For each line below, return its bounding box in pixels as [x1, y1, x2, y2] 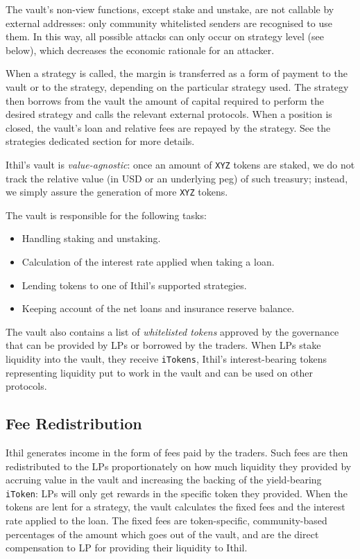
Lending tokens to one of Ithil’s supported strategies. [22, 277, 247, 292]
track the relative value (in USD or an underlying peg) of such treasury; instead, [6, 171, 348, 185]
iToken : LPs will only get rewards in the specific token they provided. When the [6, 485, 348, 500]
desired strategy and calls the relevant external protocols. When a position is [6, 107, 332, 121]
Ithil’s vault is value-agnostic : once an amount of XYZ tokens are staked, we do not [6, 157, 355, 171]
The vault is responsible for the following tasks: [6, 207, 207, 222]
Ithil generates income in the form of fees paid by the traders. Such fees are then [6, 445, 348, 460]
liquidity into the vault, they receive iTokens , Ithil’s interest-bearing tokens [6, 352, 327, 365]
